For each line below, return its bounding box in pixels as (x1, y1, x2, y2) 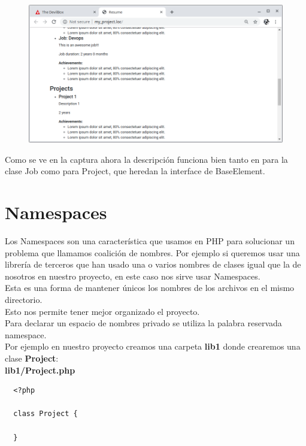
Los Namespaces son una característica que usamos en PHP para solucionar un (5, 235, 295, 247)
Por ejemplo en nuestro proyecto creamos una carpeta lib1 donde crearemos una (5, 340, 301, 353)
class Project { (13, 409, 78, 418)
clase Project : (5, 352, 59, 364)
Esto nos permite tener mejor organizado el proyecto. (5, 305, 200, 317)
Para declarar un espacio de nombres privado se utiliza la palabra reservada (5, 317, 282, 329)
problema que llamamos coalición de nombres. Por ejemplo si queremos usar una (5, 246, 300, 259)
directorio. (5, 293, 43, 306)
